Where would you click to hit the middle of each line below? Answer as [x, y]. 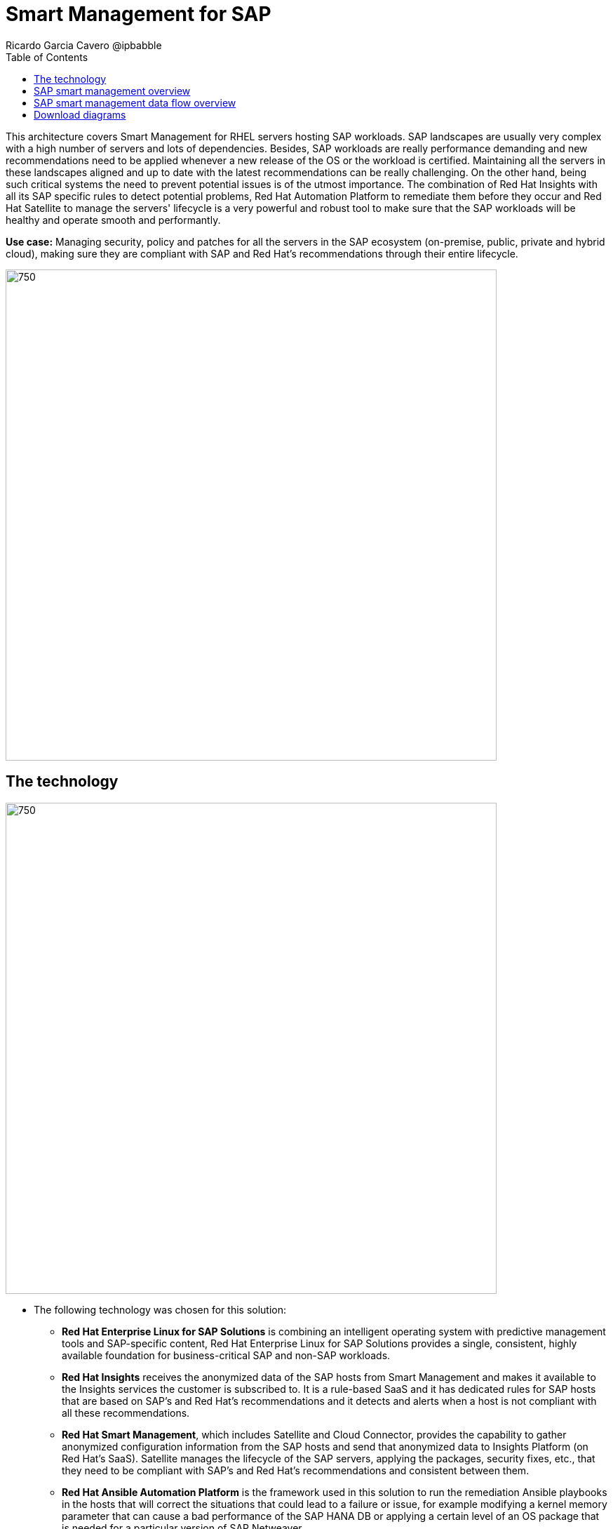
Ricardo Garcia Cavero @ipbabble [84, 45]
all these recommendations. [126, 1413]
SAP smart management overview [112, 91]
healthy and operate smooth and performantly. [113, 220]
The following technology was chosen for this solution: [160, 1309]
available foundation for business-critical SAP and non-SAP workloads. [226, 1355]
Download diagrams [80, 114]
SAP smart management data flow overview [135, 102]
